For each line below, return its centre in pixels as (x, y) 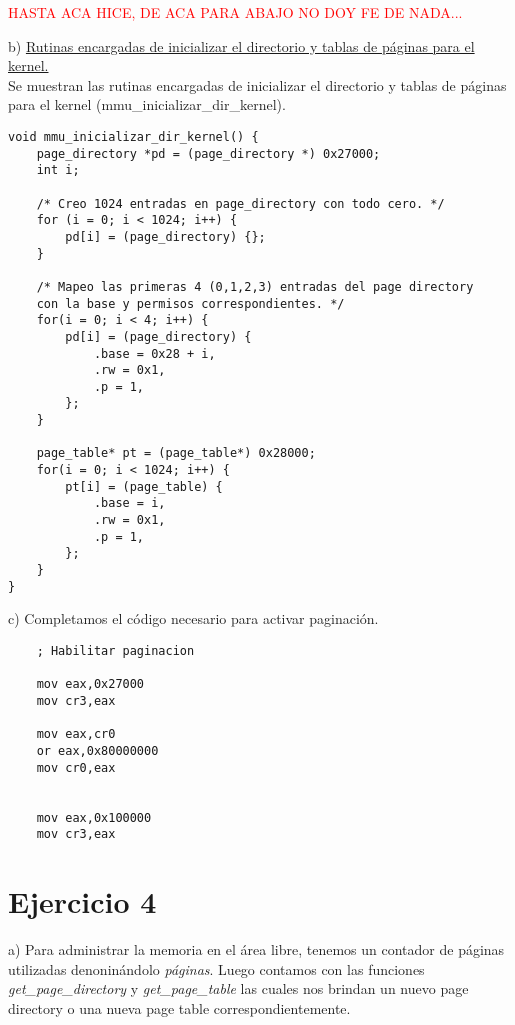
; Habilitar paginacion (115, 650)
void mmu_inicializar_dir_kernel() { (133, 136)
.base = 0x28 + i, (154, 353)
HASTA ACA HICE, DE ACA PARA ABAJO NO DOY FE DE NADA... (235, 12)
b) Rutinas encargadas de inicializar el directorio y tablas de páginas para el (241, 45)
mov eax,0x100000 (94, 817)
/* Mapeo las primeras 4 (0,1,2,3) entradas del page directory (255, 286)
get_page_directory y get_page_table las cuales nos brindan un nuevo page (238, 988)
